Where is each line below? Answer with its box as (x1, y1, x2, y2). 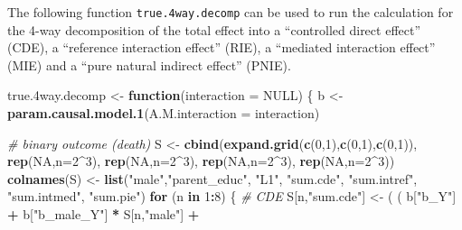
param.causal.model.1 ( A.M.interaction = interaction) (7, 104, 320, 123)
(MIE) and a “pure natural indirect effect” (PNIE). (7, 55, 291, 74)
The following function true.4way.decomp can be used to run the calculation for (7, 3, 454, 21)
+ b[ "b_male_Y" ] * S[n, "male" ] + (7, 205, 200, 223)
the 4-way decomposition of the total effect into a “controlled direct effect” (7, 20, 421, 39)
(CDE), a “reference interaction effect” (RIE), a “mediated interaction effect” (7, 38, 436, 57)
